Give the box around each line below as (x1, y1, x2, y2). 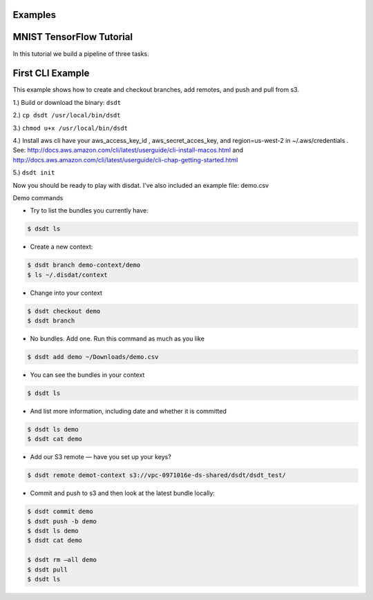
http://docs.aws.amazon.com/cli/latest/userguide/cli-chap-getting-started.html (12, 155, 238, 164)
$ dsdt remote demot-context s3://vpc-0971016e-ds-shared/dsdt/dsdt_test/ (27, 472, 287, 479)
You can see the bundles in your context (30, 371, 145, 379)
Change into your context (30, 289, 103, 297)
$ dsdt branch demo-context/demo (27, 261, 141, 269)
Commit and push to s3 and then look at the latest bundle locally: (30, 489, 216, 497)
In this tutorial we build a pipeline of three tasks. (12, 49, 149, 58)
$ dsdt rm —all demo (27, 556, 97, 564)
